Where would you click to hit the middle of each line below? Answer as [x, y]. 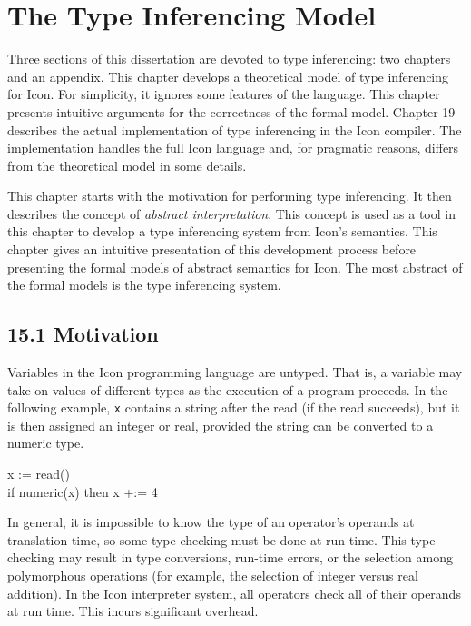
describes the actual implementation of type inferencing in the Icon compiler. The [235, 129]
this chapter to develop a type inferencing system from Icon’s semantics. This [222, 231]
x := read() [39, 474]
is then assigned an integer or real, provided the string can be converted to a [221, 425]
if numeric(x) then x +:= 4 [83, 491]
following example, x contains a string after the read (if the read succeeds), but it [234, 407]
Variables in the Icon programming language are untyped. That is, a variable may [235, 372]
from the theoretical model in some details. [127, 165]
